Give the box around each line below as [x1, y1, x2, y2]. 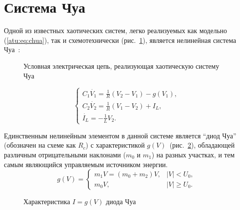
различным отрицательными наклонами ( [4, 150, 126, 160]
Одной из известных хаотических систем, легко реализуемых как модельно [4, 25, 227, 36]
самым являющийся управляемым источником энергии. [4, 159, 168, 169]
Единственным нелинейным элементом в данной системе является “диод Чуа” [4, 130, 237, 140]
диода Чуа [106, 196, 136, 207]
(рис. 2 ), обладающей [169, 140, 235, 150]
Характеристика [23, 196, 70, 207]
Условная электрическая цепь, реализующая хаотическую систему [23, 60, 220, 71]
